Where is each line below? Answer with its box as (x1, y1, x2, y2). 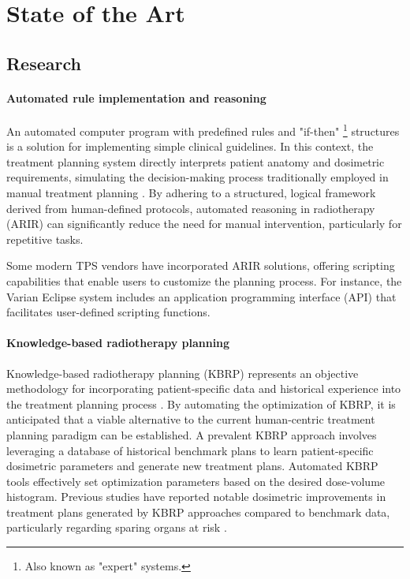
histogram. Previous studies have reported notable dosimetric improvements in (6, 488, 386, 505)
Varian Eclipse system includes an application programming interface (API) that (6, 288, 397, 304)
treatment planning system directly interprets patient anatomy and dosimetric (6, 153, 385, 170)
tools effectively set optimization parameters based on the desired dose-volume (6, 473, 386, 489)
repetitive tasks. (6, 230, 84, 247)
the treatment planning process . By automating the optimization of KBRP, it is (6, 395, 396, 412)
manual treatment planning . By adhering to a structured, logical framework (6, 184, 376, 200)
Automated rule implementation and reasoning (6, 89, 266, 106)
